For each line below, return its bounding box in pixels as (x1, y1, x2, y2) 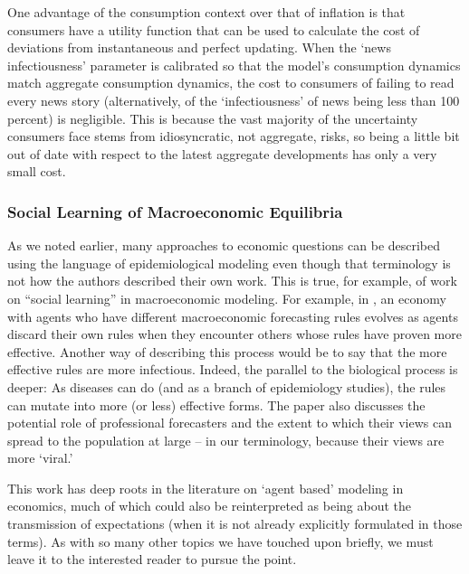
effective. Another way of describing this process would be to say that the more (7, 342, 447, 361)
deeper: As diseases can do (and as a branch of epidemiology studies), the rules (7, 377, 446, 396)
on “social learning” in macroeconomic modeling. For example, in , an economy (7, 288, 446, 307)
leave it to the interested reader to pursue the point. (7, 550, 297, 569)
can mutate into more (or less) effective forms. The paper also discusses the (7, 395, 426, 414)
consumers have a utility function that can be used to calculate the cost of (7, 20, 420, 39)
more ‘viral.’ (7, 448, 73, 467)
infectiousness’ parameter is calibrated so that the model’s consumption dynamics (7, 55, 461, 74)
